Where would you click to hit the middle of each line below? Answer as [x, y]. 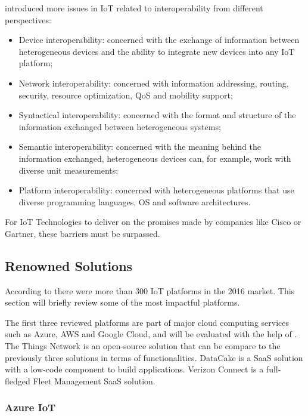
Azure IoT [30, 407]
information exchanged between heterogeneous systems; [120, 126]
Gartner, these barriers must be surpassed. [83, 233]
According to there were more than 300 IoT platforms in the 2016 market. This [150, 290]
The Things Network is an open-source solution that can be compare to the [143, 346]
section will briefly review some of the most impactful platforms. [122, 302]
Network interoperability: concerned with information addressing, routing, [154, 83]
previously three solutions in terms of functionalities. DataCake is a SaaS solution [154, 357]
